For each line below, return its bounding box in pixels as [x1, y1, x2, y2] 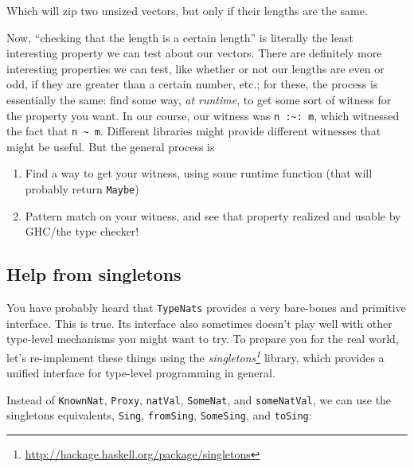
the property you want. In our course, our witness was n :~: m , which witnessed [6, 107, 400, 123]
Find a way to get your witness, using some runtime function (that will [25, 165, 373, 181]
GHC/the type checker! [25, 223, 139, 240]
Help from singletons [6, 262, 182, 287]
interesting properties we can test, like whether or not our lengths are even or [6, 60, 385, 76]
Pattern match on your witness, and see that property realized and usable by [25, 207, 401, 224]
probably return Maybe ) [25, 181, 139, 197]
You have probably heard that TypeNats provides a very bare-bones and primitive [6, 299, 406, 316]
